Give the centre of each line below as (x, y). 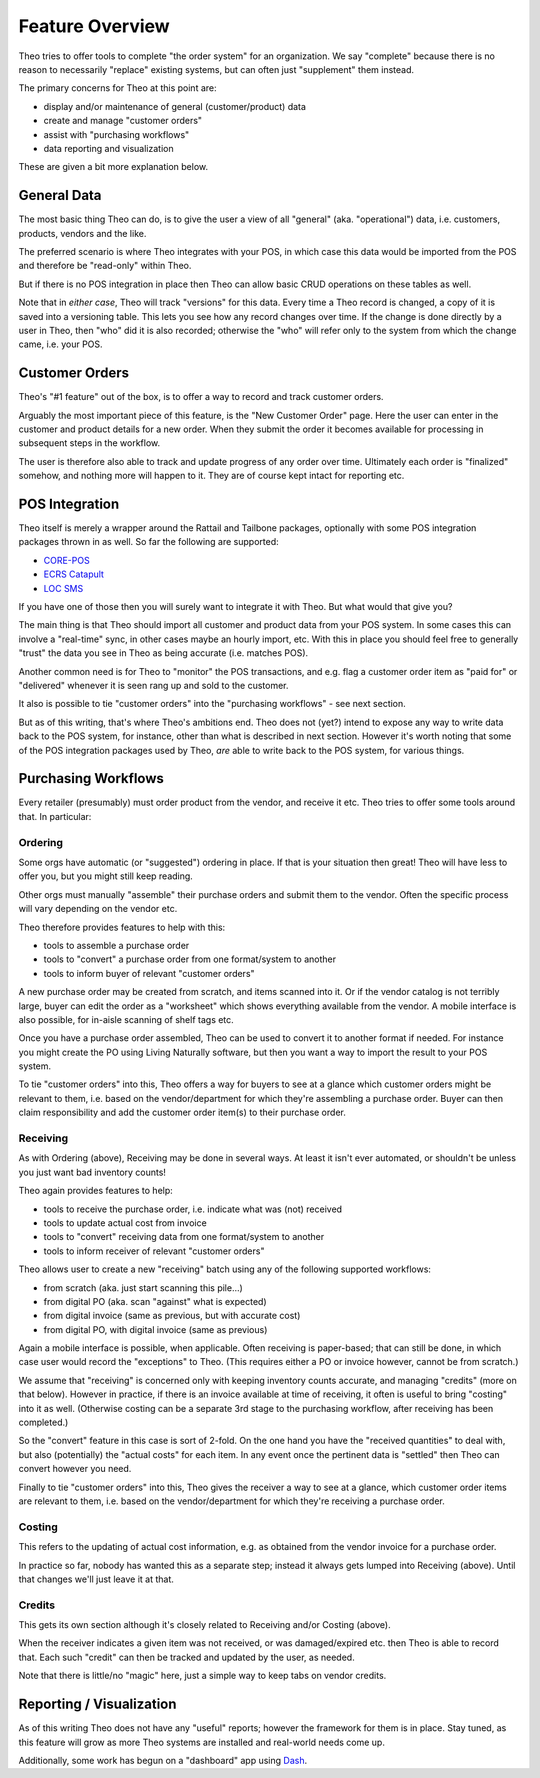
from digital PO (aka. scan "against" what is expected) (155, 1301)
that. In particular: (55, 816)
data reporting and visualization (108, 148)
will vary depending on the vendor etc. (98, 909)
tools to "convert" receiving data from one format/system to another (184, 1237)
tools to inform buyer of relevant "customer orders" (149, 973)
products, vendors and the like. (82, 233)
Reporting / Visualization (97, 1704)
